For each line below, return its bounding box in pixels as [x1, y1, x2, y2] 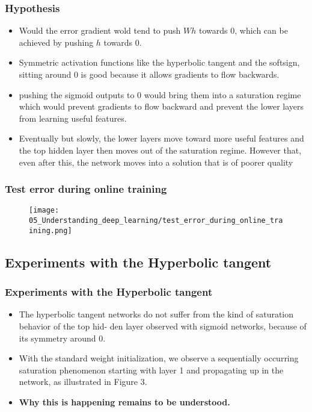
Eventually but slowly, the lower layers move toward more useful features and [19, 132, 304, 145]
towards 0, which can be [199, 24, 288, 37]
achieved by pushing [19, 36, 94, 48]
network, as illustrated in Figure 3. [19, 375, 147, 388]
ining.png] [29, 226, 72, 235]
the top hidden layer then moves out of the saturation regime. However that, [19, 143, 302, 156]
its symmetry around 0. [19, 331, 106, 344]
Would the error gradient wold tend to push [19, 24, 181, 37]
